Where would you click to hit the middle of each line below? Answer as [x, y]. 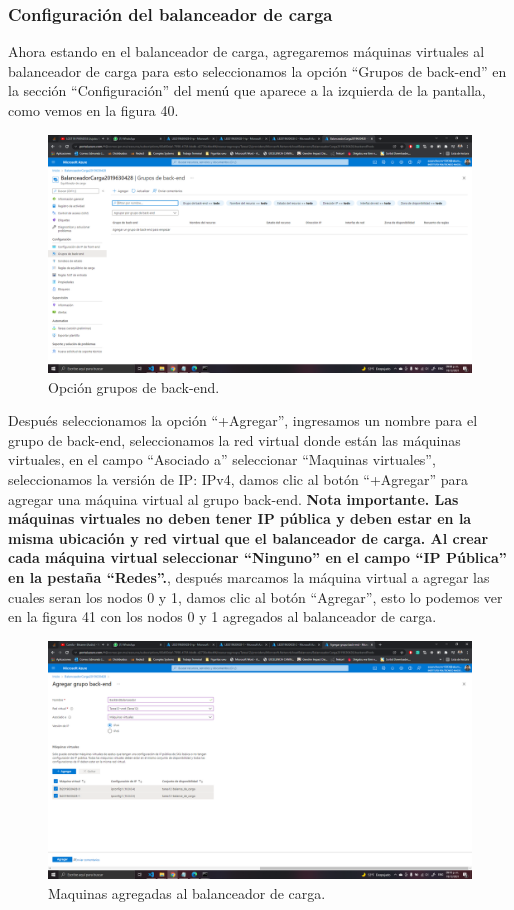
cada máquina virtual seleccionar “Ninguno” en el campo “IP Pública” [257, 557]
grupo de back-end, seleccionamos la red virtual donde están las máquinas [234, 439]
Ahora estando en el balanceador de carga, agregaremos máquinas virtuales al [246, 51]
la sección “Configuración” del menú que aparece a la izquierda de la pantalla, [247, 90]
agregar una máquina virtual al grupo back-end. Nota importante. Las [233, 498]
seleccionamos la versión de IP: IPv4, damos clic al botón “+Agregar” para [238, 479]
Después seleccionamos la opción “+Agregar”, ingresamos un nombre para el [243, 420]
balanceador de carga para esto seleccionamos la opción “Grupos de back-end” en [257, 70]
